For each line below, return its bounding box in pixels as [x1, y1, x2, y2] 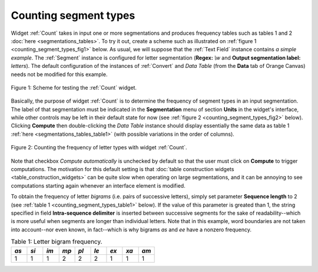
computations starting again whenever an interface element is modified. [11, 182, 185, 189]
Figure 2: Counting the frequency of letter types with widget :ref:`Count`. [11, 144, 188, 151]
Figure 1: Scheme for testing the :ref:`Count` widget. [11, 84, 137, 91]
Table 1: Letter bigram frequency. [11, 238, 102, 246]
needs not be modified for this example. [11, 71, 108, 78]
